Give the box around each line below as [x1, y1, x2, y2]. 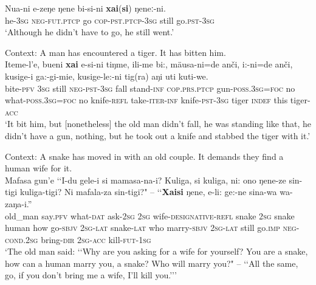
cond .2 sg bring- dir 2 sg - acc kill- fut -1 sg [5, 233, 151, 246]
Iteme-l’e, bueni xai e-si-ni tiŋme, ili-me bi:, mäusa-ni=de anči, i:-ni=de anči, [5, 58, 293, 70]
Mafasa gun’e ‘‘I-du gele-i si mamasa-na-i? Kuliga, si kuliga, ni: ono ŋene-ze [5, 173, 286, 186]
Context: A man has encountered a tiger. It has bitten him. [5, 46, 226, 58]
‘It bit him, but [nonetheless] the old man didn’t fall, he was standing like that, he [5, 117, 311, 130]
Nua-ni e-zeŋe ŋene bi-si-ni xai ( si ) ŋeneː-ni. [5, 2, 166, 14]
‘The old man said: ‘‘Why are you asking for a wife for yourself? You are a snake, [5, 245, 308, 258]
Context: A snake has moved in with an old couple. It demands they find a [5, 149, 284, 162]
